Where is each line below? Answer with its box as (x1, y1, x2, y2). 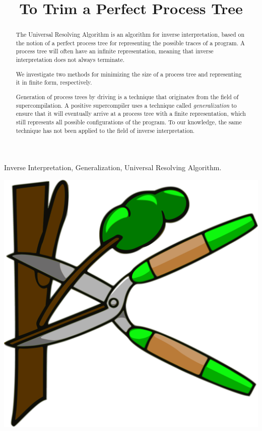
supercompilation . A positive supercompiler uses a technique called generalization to (16, 101, 237, 109)
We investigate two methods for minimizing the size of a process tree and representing (16, 69, 242, 78)
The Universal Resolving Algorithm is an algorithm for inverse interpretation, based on (16, 30, 245, 39)
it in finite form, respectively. (16, 78, 92, 87)
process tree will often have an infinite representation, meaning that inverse (16, 47, 214, 55)
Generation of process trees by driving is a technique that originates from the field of (16, 92, 239, 101)
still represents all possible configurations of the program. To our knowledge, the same (16, 117, 242, 126)
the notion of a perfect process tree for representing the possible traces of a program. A (16, 38, 245, 47)
